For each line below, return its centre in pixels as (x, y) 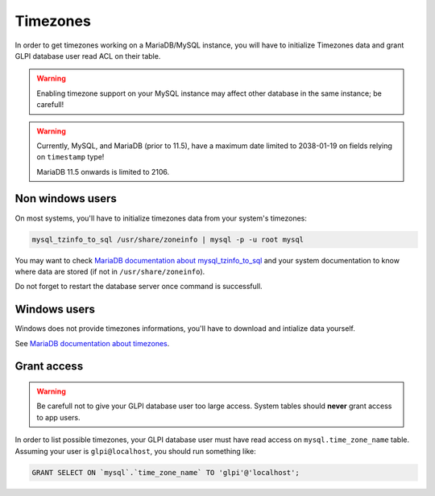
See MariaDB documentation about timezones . (92, 343)
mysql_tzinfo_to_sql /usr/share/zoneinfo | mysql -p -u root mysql (168, 239)
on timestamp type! (70, 157)
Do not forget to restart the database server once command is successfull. (139, 287)
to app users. (58, 417)
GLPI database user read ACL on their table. (88, 56)
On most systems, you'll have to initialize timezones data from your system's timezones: (161, 218)
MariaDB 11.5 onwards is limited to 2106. (103, 172)
